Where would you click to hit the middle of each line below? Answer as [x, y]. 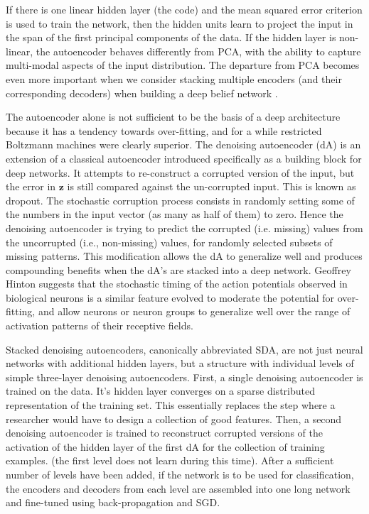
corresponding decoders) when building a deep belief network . [142, 93]
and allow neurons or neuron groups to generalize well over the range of [194, 311]
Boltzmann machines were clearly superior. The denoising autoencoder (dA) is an [183, 144]
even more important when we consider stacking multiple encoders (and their [174, 78]
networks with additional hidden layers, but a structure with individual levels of [180, 363]
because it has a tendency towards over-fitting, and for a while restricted [164, 130]
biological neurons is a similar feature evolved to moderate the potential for [170, 297]
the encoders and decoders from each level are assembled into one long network [178, 488]
